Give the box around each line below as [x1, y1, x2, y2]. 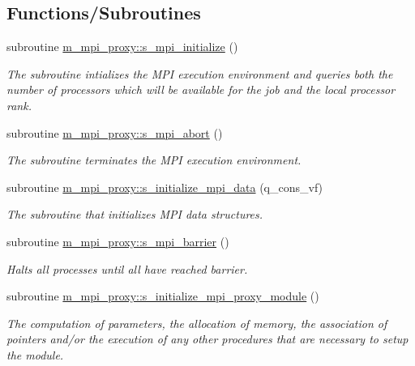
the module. [6, 346, 64, 363]
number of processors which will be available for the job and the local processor [6, 81, 396, 98]
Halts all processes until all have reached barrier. [6, 260, 248, 277]
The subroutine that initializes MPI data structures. [6, 206, 263, 223]
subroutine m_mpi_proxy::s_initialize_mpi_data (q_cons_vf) [6, 178, 323, 195]
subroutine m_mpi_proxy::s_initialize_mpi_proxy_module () [6, 287, 319, 304]
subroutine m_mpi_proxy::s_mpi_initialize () [6, 38, 238, 55]
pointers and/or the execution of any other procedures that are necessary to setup [6, 330, 409, 347]
